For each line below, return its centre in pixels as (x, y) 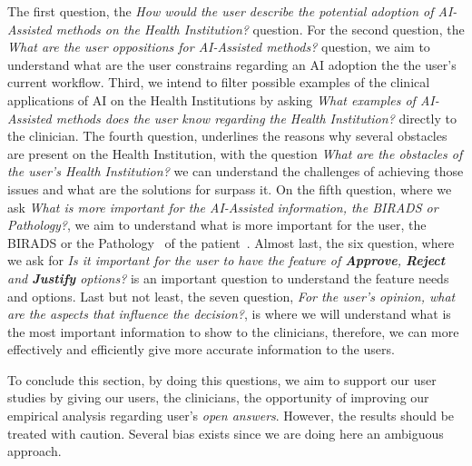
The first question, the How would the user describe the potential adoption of (221, 11)
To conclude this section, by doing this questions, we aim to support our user (222, 379)
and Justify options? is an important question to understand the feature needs (228, 278)
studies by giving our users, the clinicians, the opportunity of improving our (218, 397)
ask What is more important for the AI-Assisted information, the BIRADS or (223, 207)
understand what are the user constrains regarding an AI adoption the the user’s (232, 64)
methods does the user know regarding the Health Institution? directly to (256, 118)
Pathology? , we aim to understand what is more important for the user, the (217, 225)
